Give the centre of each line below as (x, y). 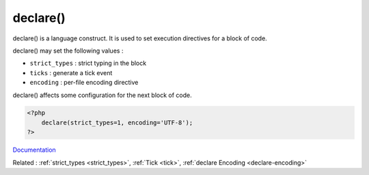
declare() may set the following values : (68, 51)
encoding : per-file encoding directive (84, 83)
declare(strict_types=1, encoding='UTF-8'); (117, 122)
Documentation (34, 150)
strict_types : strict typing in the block (88, 63)
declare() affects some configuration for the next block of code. (102, 95)
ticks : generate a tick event (71, 72)
